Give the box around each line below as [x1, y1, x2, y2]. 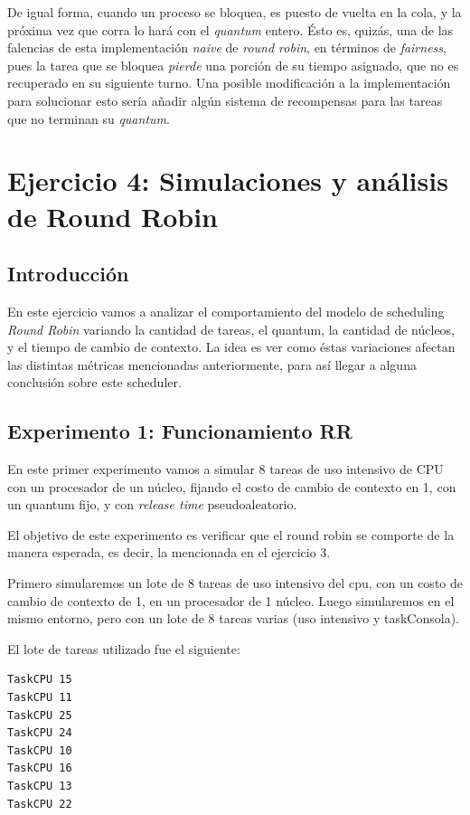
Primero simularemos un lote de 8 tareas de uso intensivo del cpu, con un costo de [7, 573, 463, 592]
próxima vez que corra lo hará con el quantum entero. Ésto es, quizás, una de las [7, 20, 454, 39]
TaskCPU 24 [7, 726, 72, 740]
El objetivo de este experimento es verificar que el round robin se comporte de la [7, 525, 455, 544]
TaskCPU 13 [7, 780, 72, 792]
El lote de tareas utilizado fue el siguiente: [7, 639, 240, 658]
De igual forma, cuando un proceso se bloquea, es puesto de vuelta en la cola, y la [7, 3, 462, 21]
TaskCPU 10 [7, 744, 72, 757]
